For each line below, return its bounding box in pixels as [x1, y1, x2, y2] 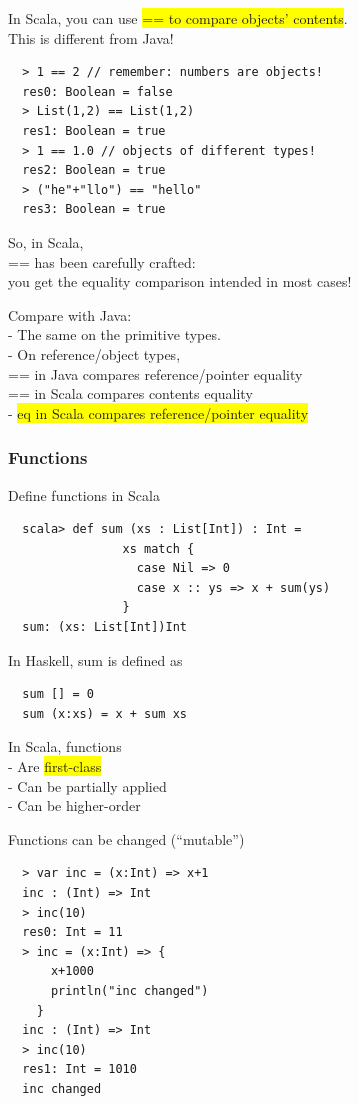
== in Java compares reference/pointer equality [8, 363, 303, 384]
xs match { [122, 541, 195, 556]
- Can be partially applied [8, 775, 167, 796]
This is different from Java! [8, 27, 174, 48]
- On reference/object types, [8, 343, 181, 364]
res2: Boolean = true [22, 163, 166, 178]
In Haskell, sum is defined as [8, 649, 183, 670]
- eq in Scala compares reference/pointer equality [8, 402, 309, 423]
